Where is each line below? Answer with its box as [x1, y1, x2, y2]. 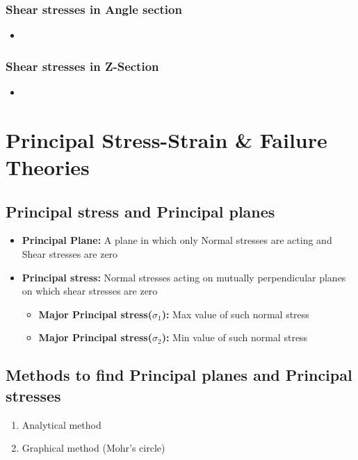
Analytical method [22, 417, 101, 432]
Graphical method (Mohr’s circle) [22, 441, 165, 455]
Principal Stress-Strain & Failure [6, 125, 327, 154]
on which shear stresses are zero [22, 284, 158, 298]
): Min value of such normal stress [161, 330, 308, 345]
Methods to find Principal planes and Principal [6, 364, 352, 386]
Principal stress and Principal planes [6, 200, 275, 222]
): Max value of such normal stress [161, 306, 309, 321]
